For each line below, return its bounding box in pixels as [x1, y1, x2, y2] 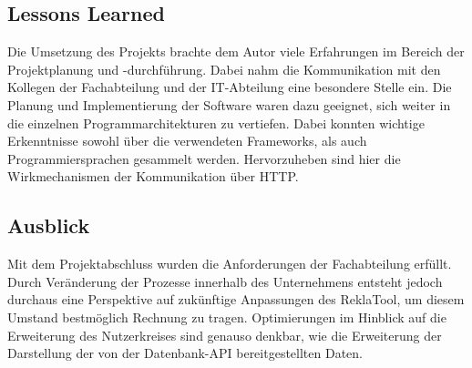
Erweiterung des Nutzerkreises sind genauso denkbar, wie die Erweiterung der [7, 325, 442, 344]
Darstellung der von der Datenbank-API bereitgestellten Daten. [7, 343, 363, 363]
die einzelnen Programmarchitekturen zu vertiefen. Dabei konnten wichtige [7, 113, 425, 132]
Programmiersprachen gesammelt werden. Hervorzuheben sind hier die [7, 148, 401, 168]
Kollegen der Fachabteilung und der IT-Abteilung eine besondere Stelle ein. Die [7, 77, 452, 97]
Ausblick [7, 211, 90, 240]
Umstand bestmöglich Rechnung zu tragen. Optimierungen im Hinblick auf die [7, 307, 446, 326]
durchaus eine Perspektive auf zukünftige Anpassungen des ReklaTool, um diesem [7, 290, 465, 309]
